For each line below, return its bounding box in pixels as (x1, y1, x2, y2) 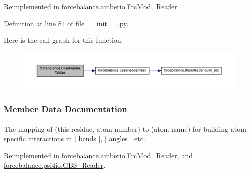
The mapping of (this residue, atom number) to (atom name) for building (4, 123, 229, 134)
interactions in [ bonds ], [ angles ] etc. (28, 133, 145, 144)
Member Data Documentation (4, 103, 127, 115)
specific (4, 133, 26, 144)
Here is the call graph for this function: (4, 35, 123, 45)
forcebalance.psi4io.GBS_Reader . (4, 160, 106, 170)
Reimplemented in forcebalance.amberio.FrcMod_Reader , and (4, 150, 193, 160)
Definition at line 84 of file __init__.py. (4, 18, 129, 28)
